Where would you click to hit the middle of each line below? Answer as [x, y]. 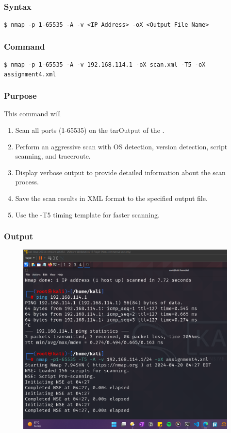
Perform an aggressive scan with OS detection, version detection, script [121, 146]
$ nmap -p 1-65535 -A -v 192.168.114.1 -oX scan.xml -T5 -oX [105, 65]
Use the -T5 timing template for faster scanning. [87, 214]
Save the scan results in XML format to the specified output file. [111, 198]
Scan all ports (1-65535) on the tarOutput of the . [90, 130]
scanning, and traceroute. [53, 156]
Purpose [20, 96]
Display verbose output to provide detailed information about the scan [120, 172]
